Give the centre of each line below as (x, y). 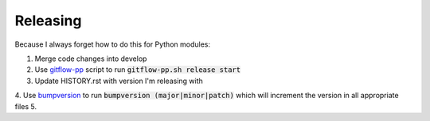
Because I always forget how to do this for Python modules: (113, 44)
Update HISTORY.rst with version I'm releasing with (119, 81)
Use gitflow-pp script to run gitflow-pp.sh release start (138, 70)
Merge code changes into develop (91, 59)
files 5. (26, 106)
